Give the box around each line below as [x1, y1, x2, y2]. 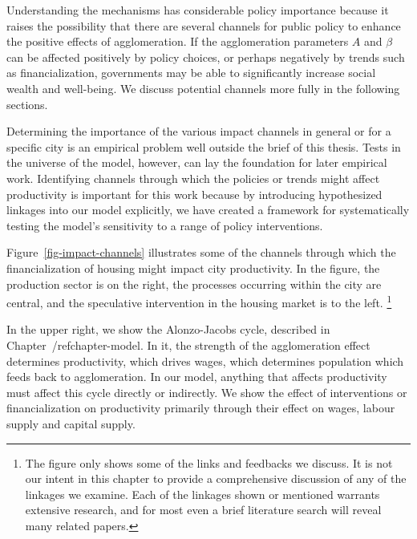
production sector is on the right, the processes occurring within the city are [6, 275, 382, 292]
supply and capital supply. [6, 415, 136, 432]
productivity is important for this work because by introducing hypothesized [6, 185, 383, 202]
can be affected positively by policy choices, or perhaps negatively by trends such [6, 48, 405, 65]
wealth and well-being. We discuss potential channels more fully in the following [6, 79, 400, 96]
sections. [6, 95, 48, 112]
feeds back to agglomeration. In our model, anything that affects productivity [6, 368, 387, 385]
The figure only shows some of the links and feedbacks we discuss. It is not [25, 454, 393, 471]
